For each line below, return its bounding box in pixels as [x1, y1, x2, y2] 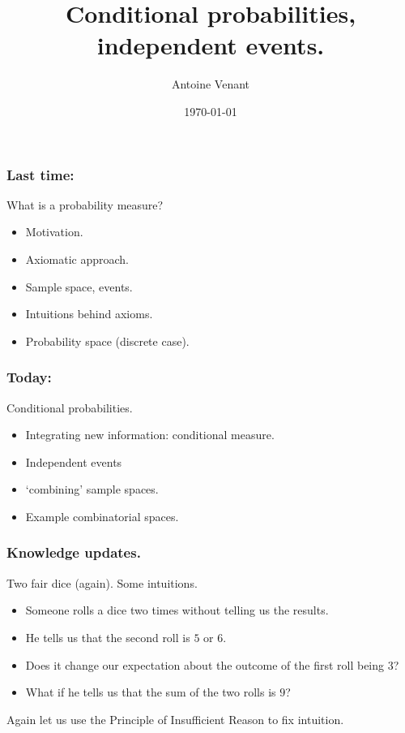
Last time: [6, 164, 75, 184]
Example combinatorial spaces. [25, 507, 179, 524]
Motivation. [25, 223, 83, 240]
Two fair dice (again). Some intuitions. [6, 574, 198, 591]
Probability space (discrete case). [25, 332, 190, 349]
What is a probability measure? [6, 196, 164, 213]
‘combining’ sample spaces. [25, 481, 159, 498]
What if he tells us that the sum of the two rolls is [25, 683, 276, 701]
